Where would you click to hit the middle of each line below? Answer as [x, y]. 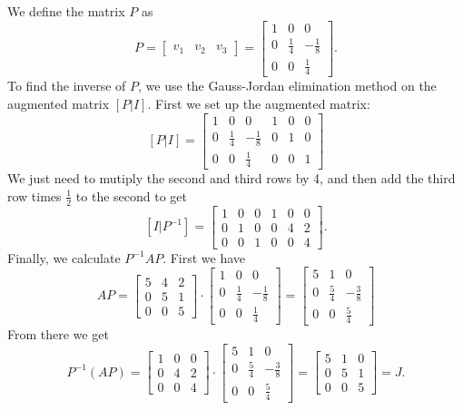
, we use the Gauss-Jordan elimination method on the [287, 86]
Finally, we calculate [64, 257]
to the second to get [131, 195]
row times [34, 195]
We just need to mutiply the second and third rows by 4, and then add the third [231, 178]
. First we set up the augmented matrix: [259, 103]
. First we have [204, 257]
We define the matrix [66, 11]
